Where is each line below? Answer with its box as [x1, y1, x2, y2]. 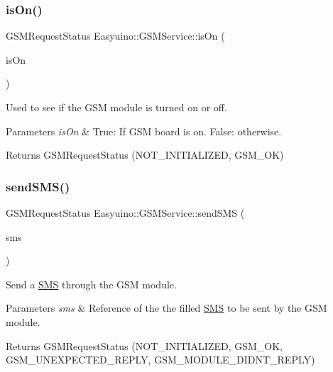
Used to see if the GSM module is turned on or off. [6, 100, 227, 114]
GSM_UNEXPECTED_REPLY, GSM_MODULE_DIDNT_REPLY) [6, 352, 315, 367]
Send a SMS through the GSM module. [6, 276, 177, 291]
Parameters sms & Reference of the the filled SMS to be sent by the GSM [6, 300, 327, 315]
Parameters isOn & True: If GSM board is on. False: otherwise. [6, 123, 282, 138]
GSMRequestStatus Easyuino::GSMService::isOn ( [6, 28, 225, 43]
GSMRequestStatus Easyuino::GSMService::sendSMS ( [6, 205, 245, 220]
